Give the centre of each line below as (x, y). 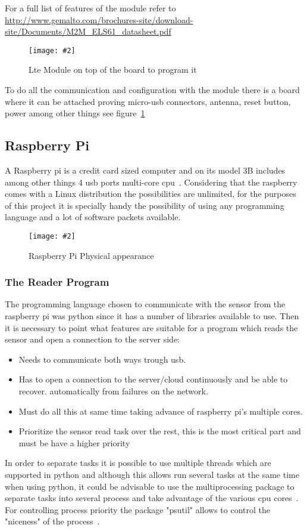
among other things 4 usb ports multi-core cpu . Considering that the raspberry (151, 182)
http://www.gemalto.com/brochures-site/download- (99, 19)
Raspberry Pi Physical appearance (91, 255)
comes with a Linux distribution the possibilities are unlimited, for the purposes (151, 194)
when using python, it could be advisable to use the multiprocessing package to (150, 486)
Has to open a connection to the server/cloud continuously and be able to (153, 379)
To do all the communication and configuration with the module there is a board (152, 90)
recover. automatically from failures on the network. (113, 391)
